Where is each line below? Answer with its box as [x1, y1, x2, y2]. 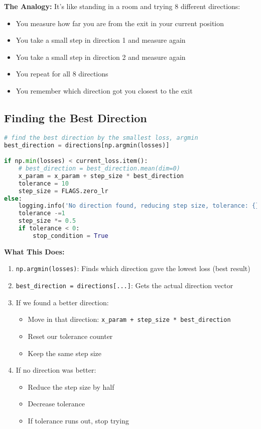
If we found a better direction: [16, 297, 109, 307]
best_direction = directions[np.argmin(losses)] [4, 141, 170, 149]
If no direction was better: [16, 365, 96, 375]
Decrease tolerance [28, 398, 85, 409]
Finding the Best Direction [4, 110, 147, 125]
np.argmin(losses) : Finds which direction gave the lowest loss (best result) [16, 263, 250, 274]
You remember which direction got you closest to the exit [16, 85, 193, 96]
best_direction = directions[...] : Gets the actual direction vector [16, 280, 233, 291]
